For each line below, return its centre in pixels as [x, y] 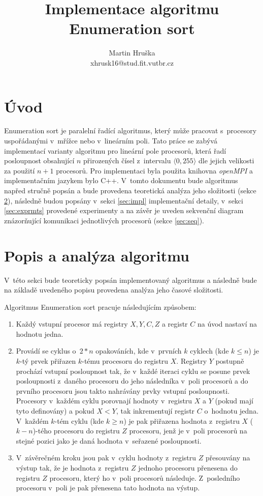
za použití [20, 170]
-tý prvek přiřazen [48, 361]
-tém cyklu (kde [79, 420]
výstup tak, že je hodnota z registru [72, 468]
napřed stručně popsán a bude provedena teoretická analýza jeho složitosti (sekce [130, 190]
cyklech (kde [209, 351]
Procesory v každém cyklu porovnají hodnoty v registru [104, 401]
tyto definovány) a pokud [55, 411]
